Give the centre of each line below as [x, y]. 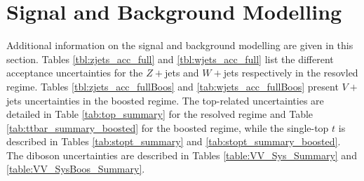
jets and [182, 73]
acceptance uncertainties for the [75, 73]
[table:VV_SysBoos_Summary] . [76, 169]
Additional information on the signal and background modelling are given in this [180, 45]
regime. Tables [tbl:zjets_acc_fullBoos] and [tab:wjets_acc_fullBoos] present [173, 86]
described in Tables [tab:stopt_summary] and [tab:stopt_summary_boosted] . [174, 141]
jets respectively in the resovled [291, 73]
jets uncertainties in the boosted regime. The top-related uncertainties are [165, 100]
